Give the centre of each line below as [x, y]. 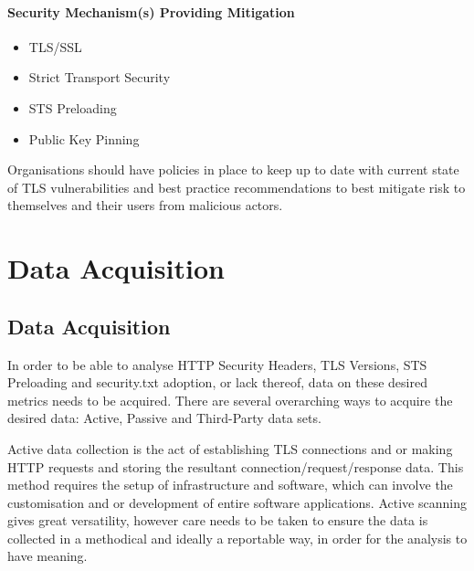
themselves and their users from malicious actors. [145, 205]
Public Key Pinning [84, 138]
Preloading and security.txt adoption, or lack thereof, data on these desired [217, 382]
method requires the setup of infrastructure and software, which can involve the [230, 485]
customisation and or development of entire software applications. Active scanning [237, 502]
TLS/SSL [55, 46]
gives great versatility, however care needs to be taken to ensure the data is [218, 520]
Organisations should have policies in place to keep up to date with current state [233, 169]
